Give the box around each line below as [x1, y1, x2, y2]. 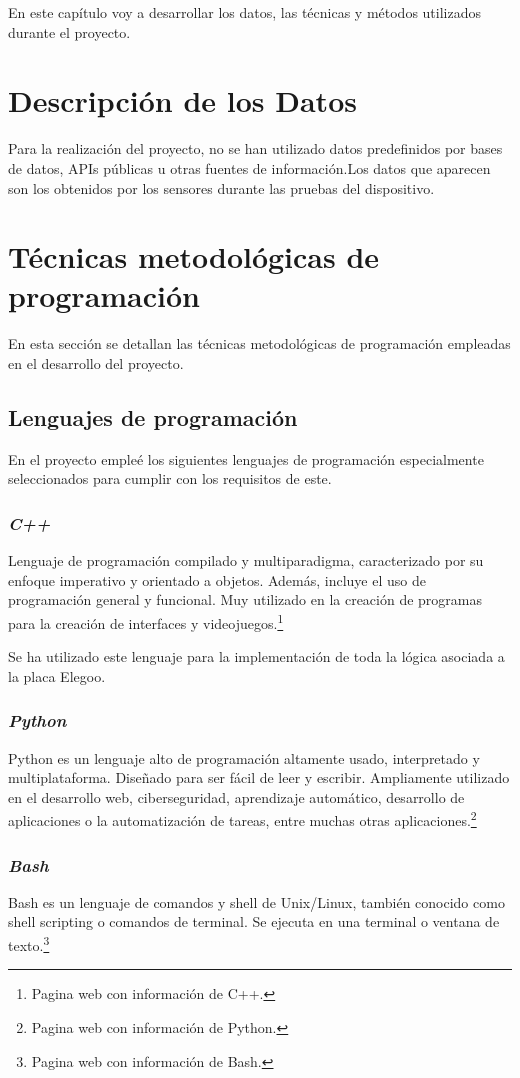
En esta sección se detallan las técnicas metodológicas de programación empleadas [8, 333, 511, 354]
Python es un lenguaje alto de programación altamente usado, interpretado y [8, 747, 480, 768]
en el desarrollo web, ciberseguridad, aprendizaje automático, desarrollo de [8, 786, 465, 807]
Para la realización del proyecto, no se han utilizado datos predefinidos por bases [8, 138, 503, 159]
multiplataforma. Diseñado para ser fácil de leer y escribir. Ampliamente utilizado [8, 767, 510, 788]
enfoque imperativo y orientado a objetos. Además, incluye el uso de [8, 569, 426, 590]
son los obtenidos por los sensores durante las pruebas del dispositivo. [8, 177, 435, 198]
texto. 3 [8, 932, 50, 955]
